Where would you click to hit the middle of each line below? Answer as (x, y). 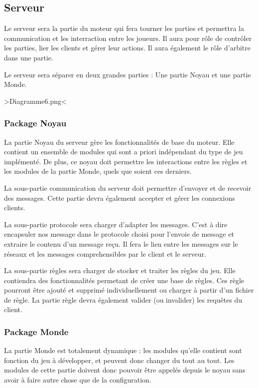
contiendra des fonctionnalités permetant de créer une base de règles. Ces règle (124, 280)
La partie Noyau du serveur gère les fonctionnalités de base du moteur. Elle (119, 142)
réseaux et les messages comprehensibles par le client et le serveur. (105, 253)
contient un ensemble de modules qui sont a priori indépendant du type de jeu (124, 152)
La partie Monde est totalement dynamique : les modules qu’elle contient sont (123, 350)
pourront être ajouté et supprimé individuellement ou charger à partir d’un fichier (129, 290)
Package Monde (36, 332)
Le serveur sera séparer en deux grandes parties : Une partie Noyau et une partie (128, 74)
